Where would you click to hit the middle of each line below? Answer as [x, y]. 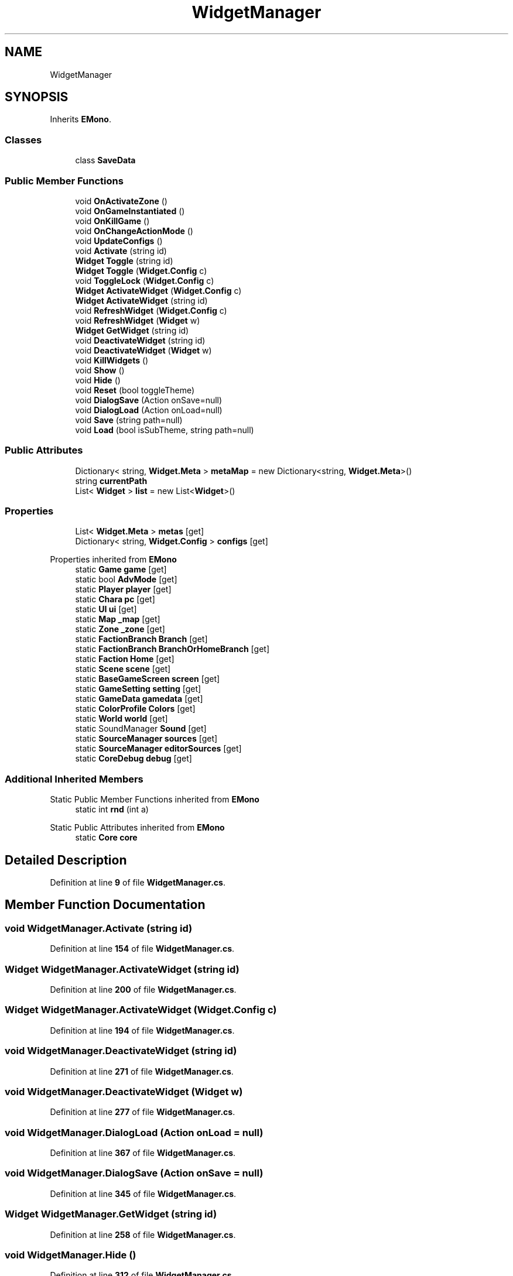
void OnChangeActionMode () [134, 231]
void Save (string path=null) [129, 420]
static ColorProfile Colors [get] [135, 709]
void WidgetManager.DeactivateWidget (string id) [121, 1051]
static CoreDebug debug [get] [134, 759]
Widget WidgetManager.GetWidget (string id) [111, 1214]
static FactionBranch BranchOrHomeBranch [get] [172, 649]
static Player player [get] [123, 589]
